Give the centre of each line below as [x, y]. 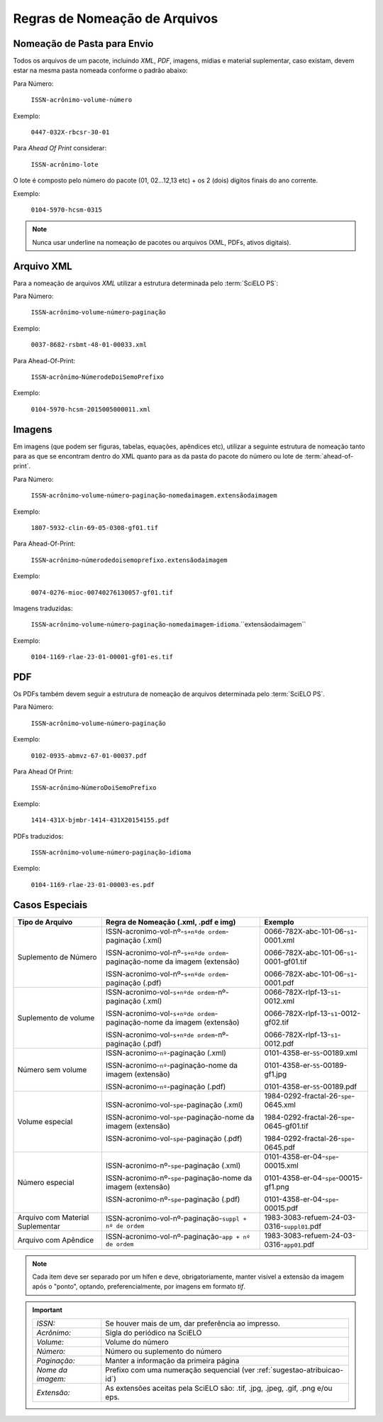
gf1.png [277, 1186]
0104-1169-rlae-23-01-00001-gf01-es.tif [102, 657]
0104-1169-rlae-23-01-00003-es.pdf [93, 884]
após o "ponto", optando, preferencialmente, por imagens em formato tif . [139, 1286]
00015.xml [282, 1165]
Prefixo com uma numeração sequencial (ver [180, 1370]
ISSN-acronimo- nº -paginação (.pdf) [166, 1086]
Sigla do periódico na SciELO [154, 1333]
